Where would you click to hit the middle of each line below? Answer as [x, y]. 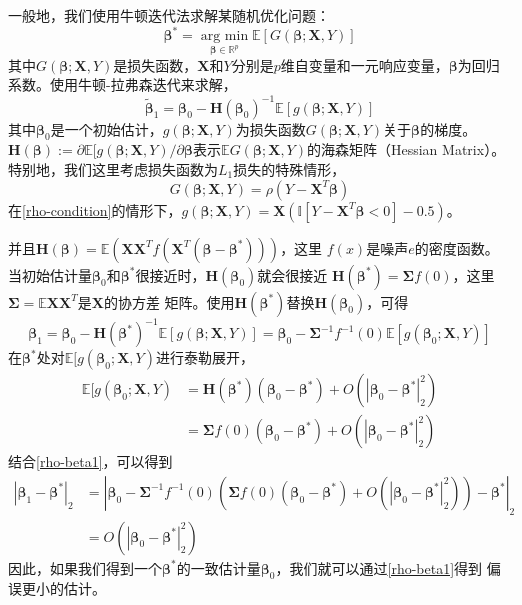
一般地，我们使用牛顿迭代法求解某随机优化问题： [169, 15]
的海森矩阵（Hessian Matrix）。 [406, 149]
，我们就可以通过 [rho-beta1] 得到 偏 [388, 567]
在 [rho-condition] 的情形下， [95, 209]
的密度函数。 [456, 247]
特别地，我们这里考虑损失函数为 [113, 168]
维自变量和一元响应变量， [364, 64]
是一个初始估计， [106, 128]
